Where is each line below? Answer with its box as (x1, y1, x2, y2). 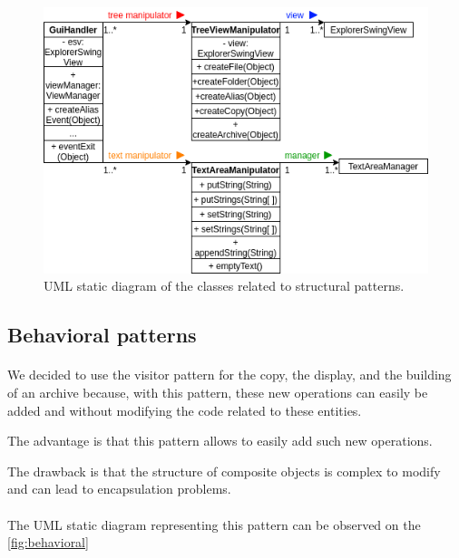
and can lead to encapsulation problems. (7, 479, 231, 498)
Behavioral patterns (7, 321, 197, 349)
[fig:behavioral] (7, 533, 89, 552)
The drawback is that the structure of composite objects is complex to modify (7, 461, 441, 480)
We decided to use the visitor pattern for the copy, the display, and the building (7, 365, 452, 384)
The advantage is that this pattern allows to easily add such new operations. (7, 431, 433, 450)
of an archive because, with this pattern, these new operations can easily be (7, 382, 428, 401)
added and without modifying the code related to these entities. (7, 400, 362, 419)
